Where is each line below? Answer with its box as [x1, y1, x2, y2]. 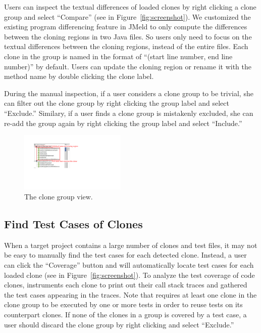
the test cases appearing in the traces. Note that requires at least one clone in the [4, 289, 257, 300]
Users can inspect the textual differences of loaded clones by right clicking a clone [4, 2, 256, 12]
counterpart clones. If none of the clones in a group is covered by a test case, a [4, 309, 247, 319]
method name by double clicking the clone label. [4, 71, 154, 81]
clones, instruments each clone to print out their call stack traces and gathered [4, 279, 247, 290]
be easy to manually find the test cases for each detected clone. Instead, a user [4, 249, 247, 260]
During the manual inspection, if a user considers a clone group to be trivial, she [4, 88, 253, 98]
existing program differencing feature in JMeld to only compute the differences [4, 21, 247, 32]
